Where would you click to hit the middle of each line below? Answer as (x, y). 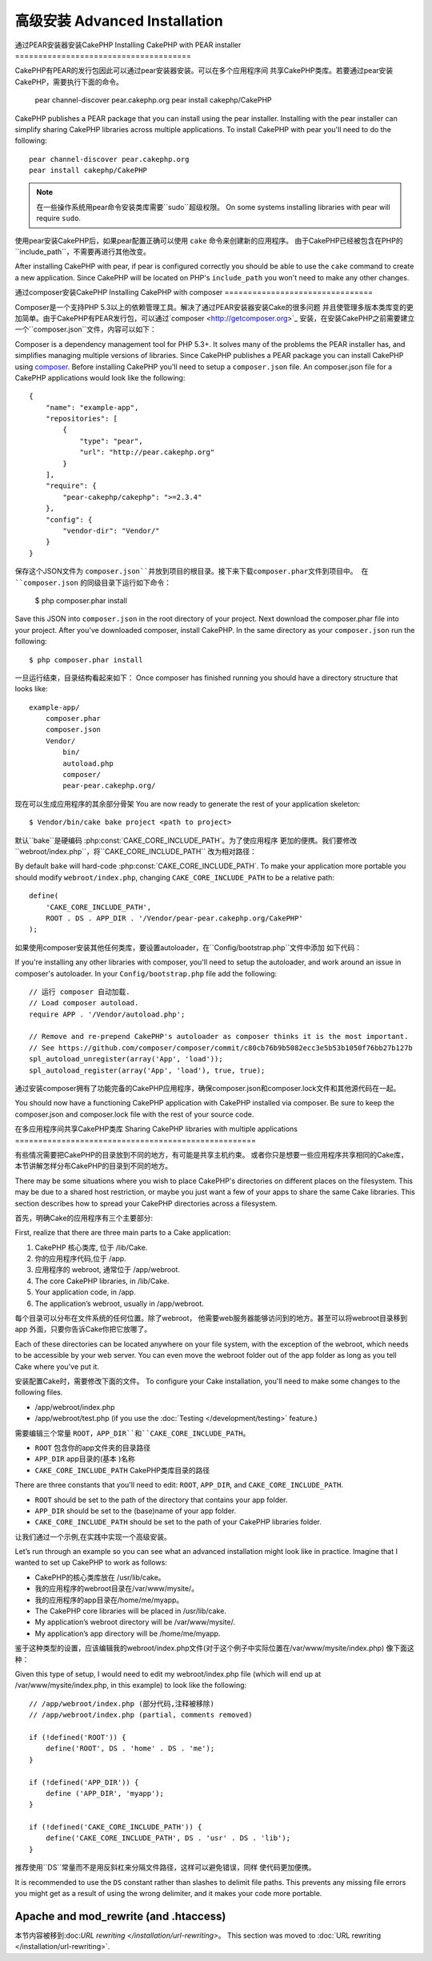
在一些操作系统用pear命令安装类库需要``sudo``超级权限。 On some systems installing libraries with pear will (214, 207)
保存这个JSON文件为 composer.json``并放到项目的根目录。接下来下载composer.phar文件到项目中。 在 (192, 571)
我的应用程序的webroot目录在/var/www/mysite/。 (117, 1589)
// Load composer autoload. (84, 1003)
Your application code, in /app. (85, 1292)
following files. (39, 1392)
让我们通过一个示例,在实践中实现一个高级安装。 (93, 1536)
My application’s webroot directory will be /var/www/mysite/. (135, 1622)
